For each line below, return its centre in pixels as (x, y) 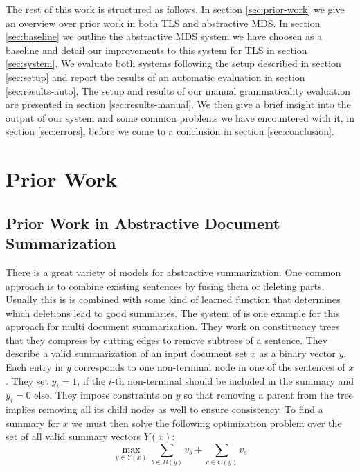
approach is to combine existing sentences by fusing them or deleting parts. (165, 285)
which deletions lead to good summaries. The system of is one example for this (173, 312)
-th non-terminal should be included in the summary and (233, 380)
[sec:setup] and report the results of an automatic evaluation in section (155, 76)
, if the (91, 380)
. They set (27, 380)
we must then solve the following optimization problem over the (207, 423)
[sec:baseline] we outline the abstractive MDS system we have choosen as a (164, 36)
